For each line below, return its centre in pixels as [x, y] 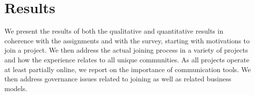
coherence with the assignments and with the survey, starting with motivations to [127, 40]
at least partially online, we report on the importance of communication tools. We [128, 69]
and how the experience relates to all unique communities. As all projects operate [127, 59]
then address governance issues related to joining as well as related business [118, 79]
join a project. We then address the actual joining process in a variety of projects [126, 50]
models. [16, 88]
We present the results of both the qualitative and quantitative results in [114, 31]
